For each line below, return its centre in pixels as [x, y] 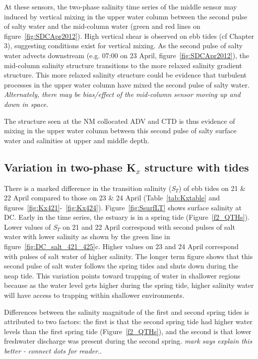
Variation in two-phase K [70, 167]
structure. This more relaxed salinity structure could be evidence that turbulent [126, 75]
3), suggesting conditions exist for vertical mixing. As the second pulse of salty [123, 45]
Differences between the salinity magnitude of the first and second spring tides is [127, 312]
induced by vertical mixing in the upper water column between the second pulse [126, 16]
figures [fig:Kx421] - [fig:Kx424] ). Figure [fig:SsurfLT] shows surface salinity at [123, 207]
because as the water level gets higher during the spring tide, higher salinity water [129, 285]
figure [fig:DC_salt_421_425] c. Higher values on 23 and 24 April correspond [121, 246]
